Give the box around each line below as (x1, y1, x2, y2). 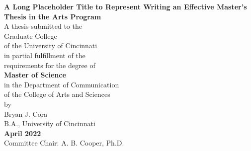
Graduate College (4, 30, 57, 41)
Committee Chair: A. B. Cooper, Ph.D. (4, 138, 124, 148)
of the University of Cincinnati (4, 40, 97, 51)
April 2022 (4, 128, 41, 138)
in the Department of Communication (4, 79, 119, 89)
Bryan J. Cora (4, 108, 48, 119)
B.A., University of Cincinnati (4, 118, 95, 129)
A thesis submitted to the (4, 21, 82, 31)
